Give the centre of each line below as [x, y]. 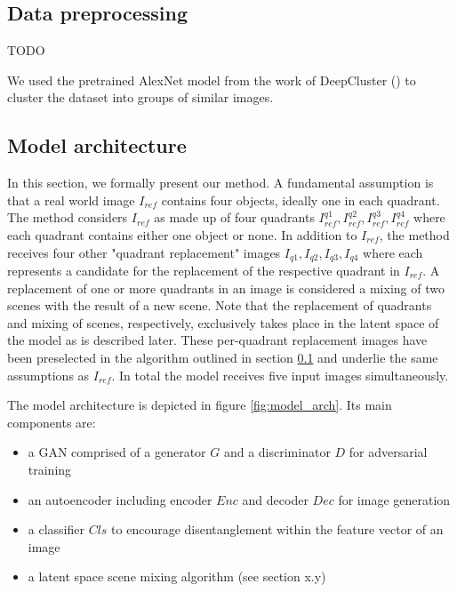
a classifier [56, 529]
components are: [52, 422]
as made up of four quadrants [234, 217]
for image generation [394, 499]
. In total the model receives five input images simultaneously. [280, 375]
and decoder [275, 499]
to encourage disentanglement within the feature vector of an [277, 529]
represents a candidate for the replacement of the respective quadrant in [204, 271]
